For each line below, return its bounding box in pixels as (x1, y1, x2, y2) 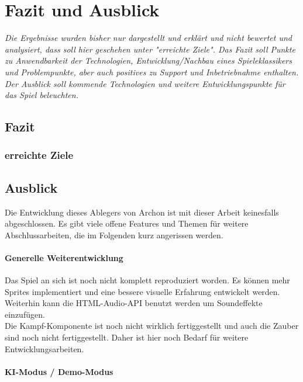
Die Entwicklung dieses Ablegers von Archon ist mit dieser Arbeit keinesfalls (5, 206, 279, 218)
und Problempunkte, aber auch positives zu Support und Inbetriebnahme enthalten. (5, 65, 299, 78)
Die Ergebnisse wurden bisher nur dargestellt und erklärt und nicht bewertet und (5, 32, 292, 44)
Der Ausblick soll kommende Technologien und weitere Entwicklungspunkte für (5, 77, 285, 89)
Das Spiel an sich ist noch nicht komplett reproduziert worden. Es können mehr (5, 274, 290, 286)
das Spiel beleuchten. (5, 89, 78, 101)
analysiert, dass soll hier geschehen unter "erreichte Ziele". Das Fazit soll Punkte (5, 43, 295, 55)
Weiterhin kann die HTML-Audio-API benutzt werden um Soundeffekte (5, 297, 263, 309)
